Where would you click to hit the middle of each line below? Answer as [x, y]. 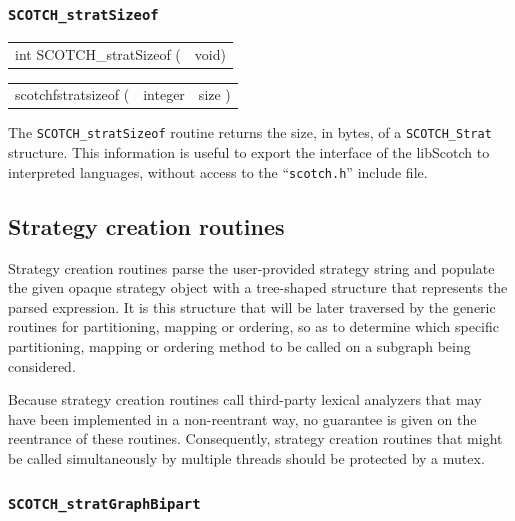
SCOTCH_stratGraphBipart [104, 504]
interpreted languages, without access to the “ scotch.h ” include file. [218, 171]
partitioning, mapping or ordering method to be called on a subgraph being [239, 345]
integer [164, 94]
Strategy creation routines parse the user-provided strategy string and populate [251, 267]
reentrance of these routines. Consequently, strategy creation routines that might [255, 438]
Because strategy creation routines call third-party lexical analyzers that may [245, 399]
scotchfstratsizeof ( [72, 94]
